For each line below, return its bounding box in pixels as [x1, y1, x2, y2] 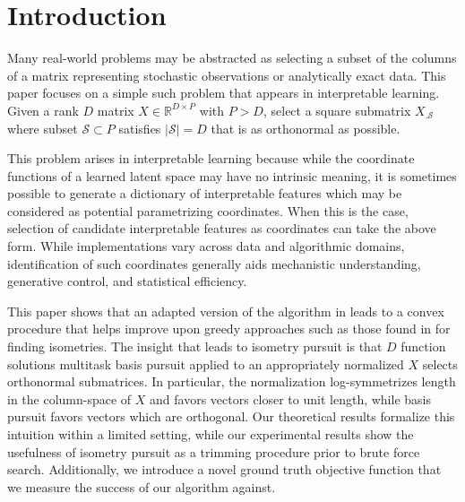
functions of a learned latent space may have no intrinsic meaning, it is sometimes [7, 166, 457, 185]
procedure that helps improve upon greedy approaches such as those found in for [7, 319, 451, 338]
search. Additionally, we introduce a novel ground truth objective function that [7, 460, 442, 479]
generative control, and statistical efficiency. [7, 272, 247, 290]
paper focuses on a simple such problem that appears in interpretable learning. [7, 83, 440, 102]
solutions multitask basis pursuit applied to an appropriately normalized [7, 354, 404, 373]
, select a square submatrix [263, 100, 411, 119]
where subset [7, 118, 78, 137]
